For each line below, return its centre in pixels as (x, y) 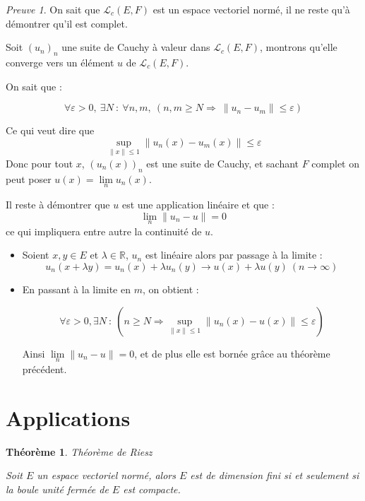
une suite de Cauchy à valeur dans (136, 47)
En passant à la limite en (76, 289)
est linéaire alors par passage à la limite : (234, 255)
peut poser (29, 178)
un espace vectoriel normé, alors (106, 475)
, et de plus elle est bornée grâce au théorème (232, 353)
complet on (336, 163)
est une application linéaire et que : (198, 204)
